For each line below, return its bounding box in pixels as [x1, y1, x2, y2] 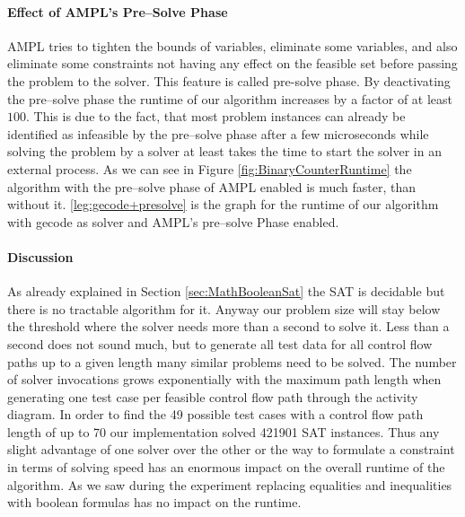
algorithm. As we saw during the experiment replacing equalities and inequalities [7, 475, 452, 494]
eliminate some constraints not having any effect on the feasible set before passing [7, 54, 458, 73]
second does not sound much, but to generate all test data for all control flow [7, 334, 433, 353]
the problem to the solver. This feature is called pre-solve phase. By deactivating [7, 71, 451, 90]
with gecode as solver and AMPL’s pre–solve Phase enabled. [7, 212, 339, 231]
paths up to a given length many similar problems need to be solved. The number [7, 352, 457, 371]
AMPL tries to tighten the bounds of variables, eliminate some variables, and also [7, 36, 458, 55]
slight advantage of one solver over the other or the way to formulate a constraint [7, 440, 455, 459]
